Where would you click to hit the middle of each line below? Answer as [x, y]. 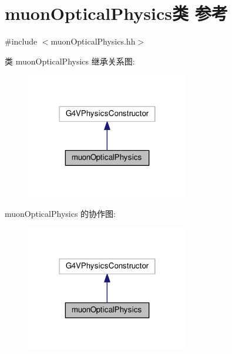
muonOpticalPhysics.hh [93, 41]
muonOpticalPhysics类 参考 [116, 13]
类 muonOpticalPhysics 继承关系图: [70, 61]
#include [21, 41]
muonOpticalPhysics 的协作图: [60, 213]
